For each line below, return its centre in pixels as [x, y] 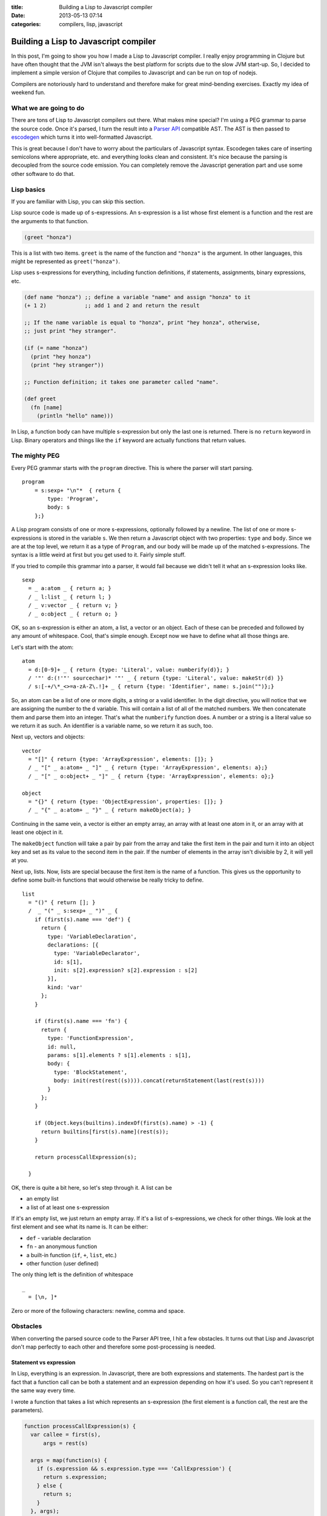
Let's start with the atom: [42, 647]
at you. [20, 860]
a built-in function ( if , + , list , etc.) [72, 1255]
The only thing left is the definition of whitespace [72, 1275]
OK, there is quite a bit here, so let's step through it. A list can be [92, 1187]
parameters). [27, 1410]
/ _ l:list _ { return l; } [70, 597]
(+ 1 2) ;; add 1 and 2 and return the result [112, 306]
